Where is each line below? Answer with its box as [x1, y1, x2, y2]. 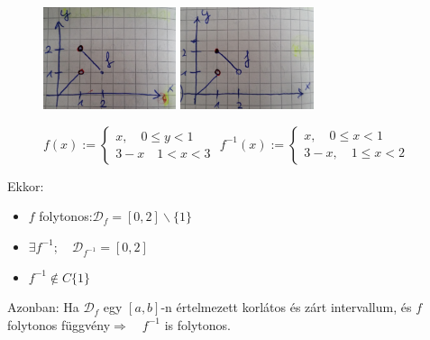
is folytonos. [164, 315, 231, 334]
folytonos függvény [7, 315, 111, 334]
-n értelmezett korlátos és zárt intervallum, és [160, 298, 412, 317]
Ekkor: [7, 176, 44, 195]
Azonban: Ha [7, 298, 79, 317]
